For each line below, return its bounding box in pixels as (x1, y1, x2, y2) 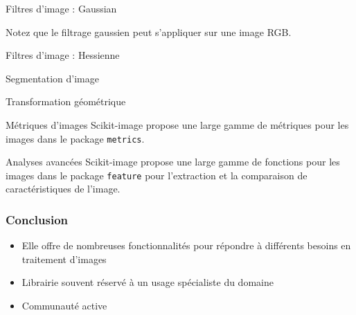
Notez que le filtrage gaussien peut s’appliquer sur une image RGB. (6, 24, 292, 39)
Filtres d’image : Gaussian (6, 1, 117, 15)
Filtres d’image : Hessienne (6, 48, 120, 62)
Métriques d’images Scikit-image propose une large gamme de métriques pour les (6, 117, 349, 132)
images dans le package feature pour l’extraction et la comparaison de (6, 168, 308, 182)
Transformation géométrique (6, 94, 126, 109)
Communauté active (21, 298, 107, 313)
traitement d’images (21, 251, 107, 266)
